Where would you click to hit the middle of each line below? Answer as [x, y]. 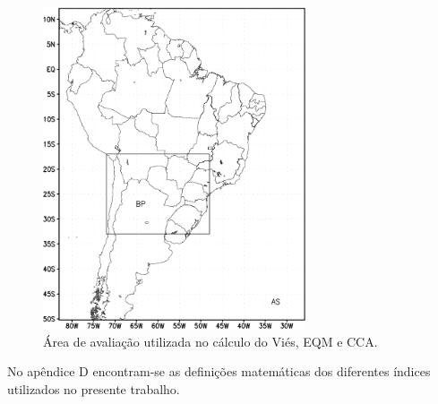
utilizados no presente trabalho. [94, 388]
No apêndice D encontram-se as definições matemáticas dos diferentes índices [219, 371]
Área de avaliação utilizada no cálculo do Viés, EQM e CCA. [210, 341]
